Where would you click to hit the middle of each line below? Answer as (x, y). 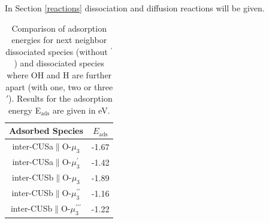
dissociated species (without (57, 51)
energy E (25, 110)
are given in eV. (81, 110)
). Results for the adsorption (61, 98)
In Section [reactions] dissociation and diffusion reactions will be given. (135, 8)
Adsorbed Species (46, 131)
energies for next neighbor (59, 40)
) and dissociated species (59, 63)
